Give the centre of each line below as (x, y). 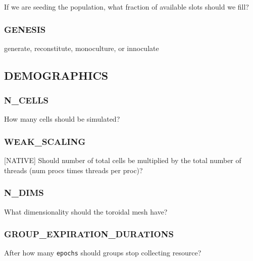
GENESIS (25, 29)
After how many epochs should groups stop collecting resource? (103, 253)
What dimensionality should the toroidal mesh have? (86, 211)
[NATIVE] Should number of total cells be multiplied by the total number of (123, 160)
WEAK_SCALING (45, 141)
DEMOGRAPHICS (56, 75)
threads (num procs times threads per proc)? (73, 170)
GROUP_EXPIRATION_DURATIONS (89, 234)
